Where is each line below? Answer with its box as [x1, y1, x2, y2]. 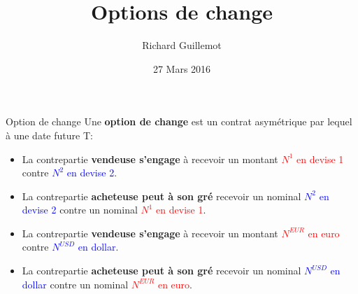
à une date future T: [6, 127, 93, 142]
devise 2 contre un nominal [22, 202, 138, 217]
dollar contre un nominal [22, 276, 129, 291]
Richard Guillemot [142, 38, 222, 52]
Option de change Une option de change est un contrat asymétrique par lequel [6, 114, 352, 129]
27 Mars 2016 [152, 61, 211, 76]
